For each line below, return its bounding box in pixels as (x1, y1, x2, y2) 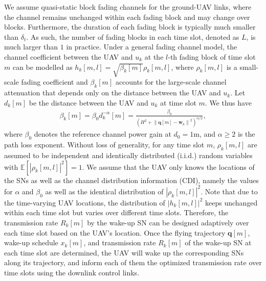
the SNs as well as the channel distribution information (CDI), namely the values (4, 174, 259, 185)
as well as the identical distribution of (45, 186, 164, 196)
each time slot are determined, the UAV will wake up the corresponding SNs (4, 247, 244, 258)
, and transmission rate (83, 237, 156, 248)
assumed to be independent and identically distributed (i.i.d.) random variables (4, 150, 253, 161)
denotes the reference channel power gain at (34, 129, 171, 139)
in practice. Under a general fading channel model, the (66, 41, 237, 52)
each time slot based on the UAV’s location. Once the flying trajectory (4, 227, 226, 238)
